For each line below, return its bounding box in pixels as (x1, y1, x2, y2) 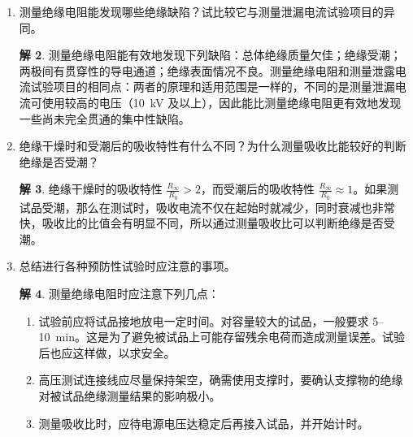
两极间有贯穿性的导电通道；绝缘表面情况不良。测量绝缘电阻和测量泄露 (19, 62, 395, 79)
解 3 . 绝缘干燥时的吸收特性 (19, 180, 163, 197)
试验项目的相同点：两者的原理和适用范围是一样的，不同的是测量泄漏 (30, 78, 395, 95)
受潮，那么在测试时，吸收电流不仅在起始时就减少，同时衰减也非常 (41, 198, 395, 215)
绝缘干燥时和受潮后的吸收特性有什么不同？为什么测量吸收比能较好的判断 (19, 137, 406, 154)
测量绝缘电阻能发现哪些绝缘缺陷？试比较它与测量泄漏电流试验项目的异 (19, 3, 395, 19)
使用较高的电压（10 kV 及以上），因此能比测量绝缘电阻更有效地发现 (41, 93, 402, 110)
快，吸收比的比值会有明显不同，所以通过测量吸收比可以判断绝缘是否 (19, 214, 384, 231)
